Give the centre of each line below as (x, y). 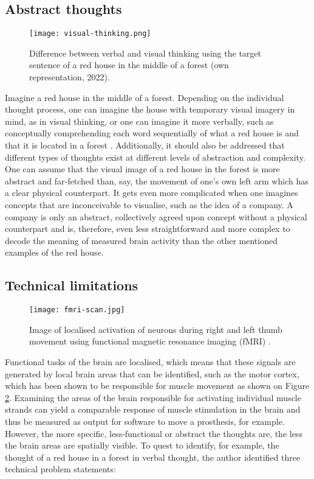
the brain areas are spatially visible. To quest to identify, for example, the (142, 445)
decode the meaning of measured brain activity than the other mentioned (141, 240)
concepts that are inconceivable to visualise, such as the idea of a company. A (149, 204)
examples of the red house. (54, 252)
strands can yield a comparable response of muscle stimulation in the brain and (153, 409)
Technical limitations (72, 285)
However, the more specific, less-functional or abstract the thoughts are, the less (154, 433)
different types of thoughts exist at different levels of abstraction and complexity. (155, 157)
